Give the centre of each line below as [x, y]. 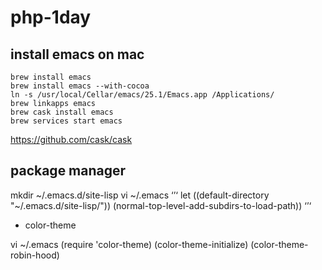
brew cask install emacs [62, 112]
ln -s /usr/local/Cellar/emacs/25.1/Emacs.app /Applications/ [142, 95]
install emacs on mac [77, 54]
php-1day [51, 17]
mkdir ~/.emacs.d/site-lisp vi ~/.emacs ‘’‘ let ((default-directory [140, 195]
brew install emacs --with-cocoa [80, 86]
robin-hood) [35, 255]
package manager [68, 171]
